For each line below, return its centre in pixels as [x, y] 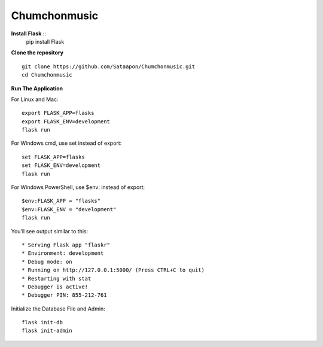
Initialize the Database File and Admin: [58, 309]
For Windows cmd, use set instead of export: [66, 143]
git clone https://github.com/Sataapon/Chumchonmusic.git [109, 66]
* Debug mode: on [47, 261]
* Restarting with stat [57, 278]
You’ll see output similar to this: [50, 231]
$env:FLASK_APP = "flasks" [61, 201]
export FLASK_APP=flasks [58, 113]
